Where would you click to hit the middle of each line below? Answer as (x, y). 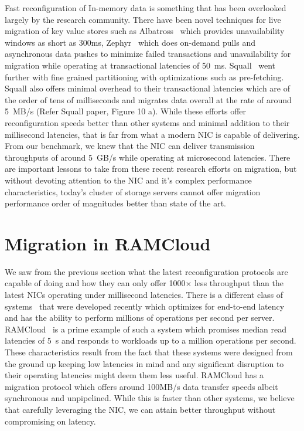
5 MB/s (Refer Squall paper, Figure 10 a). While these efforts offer (126, 111)
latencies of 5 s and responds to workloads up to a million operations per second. (151, 340)
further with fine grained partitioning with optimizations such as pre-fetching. (144, 77)
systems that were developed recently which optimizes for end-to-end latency (145, 306)
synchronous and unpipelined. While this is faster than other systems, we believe (150, 398)
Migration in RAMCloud (108, 243)
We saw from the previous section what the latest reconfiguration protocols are (146, 271)
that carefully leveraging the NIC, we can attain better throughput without (140, 409)
